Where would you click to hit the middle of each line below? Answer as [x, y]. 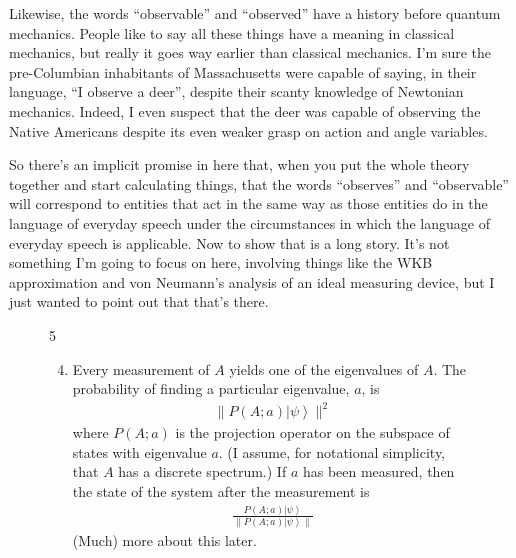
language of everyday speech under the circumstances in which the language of [249, 222]
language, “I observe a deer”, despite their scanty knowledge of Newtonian [236, 91]
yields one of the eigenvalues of [324, 368]
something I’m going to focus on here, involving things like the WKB [221, 262]
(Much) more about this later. [164, 540]
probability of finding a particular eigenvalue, [211, 388]
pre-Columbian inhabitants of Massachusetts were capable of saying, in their [243, 71]
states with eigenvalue [139, 451]
